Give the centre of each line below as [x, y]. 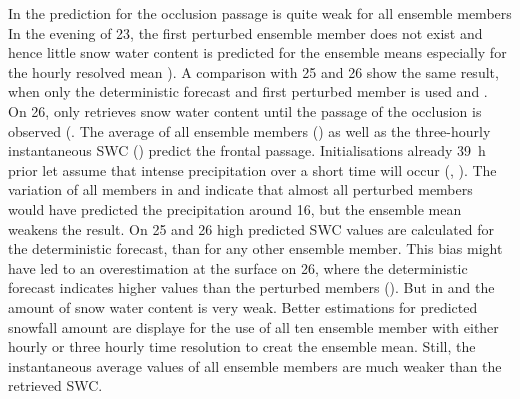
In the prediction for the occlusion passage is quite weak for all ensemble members [260, 13]
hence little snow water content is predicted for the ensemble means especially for [257, 52]
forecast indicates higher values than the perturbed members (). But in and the [251, 287]
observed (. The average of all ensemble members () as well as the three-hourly [249, 130]
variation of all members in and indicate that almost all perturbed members [240, 189]
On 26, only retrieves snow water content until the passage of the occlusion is [245, 110]
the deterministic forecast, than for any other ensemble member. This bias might [255, 248]
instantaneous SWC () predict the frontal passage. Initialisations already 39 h [247, 150]
